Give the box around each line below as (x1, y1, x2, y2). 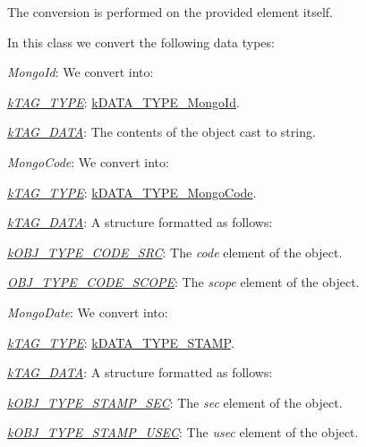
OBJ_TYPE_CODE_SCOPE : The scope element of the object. (7, 273, 360, 291)
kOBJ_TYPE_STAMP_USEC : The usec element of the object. (7, 423, 359, 442)
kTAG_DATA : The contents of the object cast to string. (7, 122, 316, 141)
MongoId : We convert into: (7, 63, 154, 81)
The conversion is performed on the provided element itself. (7, 3, 333, 21)
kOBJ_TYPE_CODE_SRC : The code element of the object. (7, 242, 343, 261)
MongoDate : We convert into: (7, 302, 168, 321)
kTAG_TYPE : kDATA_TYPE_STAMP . (7, 333, 234, 351)
